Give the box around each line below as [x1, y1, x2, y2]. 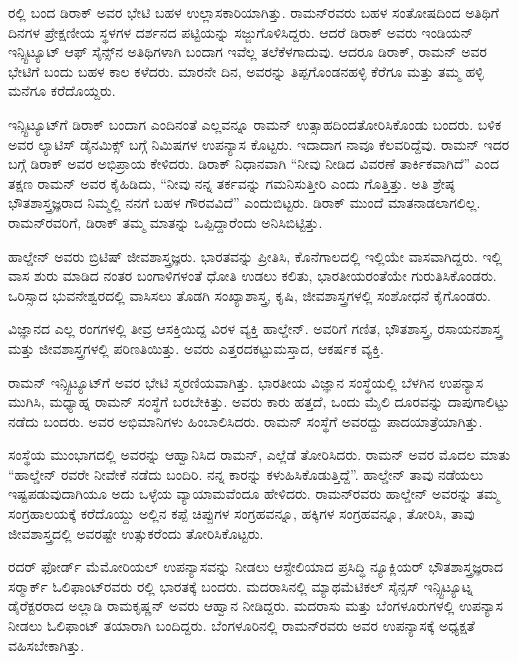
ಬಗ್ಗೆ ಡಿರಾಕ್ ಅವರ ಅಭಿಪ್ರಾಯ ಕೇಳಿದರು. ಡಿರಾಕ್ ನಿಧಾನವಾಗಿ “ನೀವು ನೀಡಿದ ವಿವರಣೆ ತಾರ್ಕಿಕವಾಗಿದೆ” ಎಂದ [8, 153, 500, 174]
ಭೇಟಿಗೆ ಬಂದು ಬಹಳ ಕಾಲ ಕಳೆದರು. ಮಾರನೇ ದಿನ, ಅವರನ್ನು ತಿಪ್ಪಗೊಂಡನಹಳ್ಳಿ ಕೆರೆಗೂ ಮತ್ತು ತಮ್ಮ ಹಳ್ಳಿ [8, 60, 484, 81]
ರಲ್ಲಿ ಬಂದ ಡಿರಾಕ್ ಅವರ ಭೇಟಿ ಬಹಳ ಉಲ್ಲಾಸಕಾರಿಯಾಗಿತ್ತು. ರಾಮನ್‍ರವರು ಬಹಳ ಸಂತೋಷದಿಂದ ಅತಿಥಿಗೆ [8, 2, 499, 22]
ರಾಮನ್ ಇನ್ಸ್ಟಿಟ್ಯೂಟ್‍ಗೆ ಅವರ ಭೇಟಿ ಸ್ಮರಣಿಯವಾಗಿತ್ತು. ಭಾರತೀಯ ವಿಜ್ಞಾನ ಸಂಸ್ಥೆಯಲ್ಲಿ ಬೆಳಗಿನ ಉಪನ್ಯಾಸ [8, 371, 484, 392]
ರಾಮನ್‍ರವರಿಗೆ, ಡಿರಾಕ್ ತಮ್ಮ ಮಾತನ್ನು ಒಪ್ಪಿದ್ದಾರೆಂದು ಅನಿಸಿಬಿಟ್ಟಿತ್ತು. [8, 211, 323, 232]
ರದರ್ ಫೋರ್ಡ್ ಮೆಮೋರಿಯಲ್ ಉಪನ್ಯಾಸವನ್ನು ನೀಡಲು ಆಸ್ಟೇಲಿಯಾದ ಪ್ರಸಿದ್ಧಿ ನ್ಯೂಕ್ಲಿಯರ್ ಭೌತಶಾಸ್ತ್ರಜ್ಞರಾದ [8, 556, 504, 577]
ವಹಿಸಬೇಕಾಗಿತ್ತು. [8, 634, 85, 655]
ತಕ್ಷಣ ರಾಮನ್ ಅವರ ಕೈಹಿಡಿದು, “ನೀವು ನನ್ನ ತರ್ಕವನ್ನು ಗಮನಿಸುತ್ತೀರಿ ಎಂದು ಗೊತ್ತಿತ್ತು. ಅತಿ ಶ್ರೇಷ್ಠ [8, 172, 455, 193]
